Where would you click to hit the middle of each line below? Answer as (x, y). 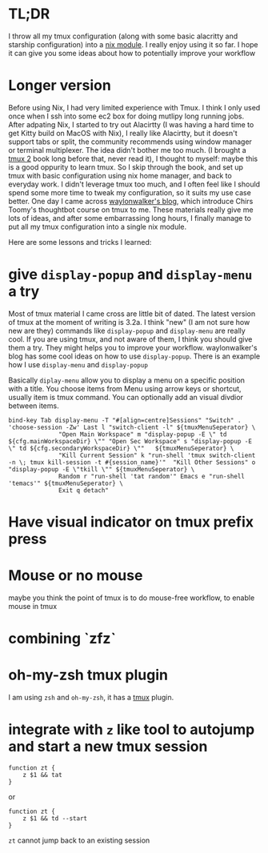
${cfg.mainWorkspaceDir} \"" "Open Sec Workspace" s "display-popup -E (130, 441)
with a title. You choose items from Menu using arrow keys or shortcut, (125, 388)
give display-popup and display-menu (130, 275)
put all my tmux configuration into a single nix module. (98, 226)
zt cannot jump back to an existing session (79, 840)
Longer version (60, 86)
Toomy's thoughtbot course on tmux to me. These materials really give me (131, 210)
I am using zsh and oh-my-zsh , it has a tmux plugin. (91, 698)
